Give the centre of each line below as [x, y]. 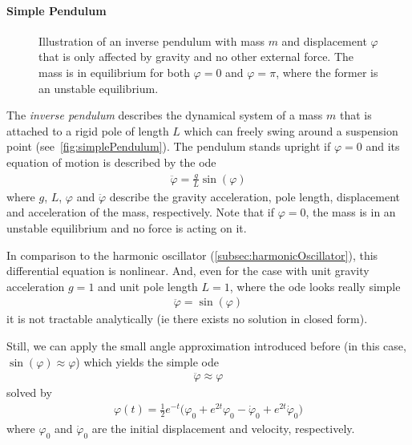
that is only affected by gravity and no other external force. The [196, 57]
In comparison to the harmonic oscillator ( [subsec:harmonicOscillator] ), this [192, 255]
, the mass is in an [351, 212]
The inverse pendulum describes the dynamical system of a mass [165, 115]
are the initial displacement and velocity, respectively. [223, 429]
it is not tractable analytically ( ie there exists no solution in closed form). [187, 319]
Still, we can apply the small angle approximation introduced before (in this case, [206, 345]
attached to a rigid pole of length [88, 130]
